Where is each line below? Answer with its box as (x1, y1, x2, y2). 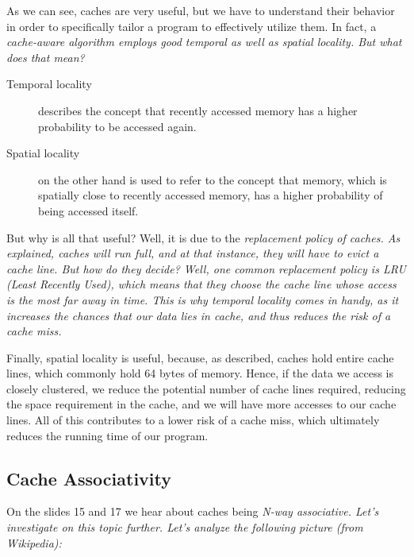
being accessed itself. (38, 202, 139, 219)
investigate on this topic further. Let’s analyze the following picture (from (6, 519, 363, 536)
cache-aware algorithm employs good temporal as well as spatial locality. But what (6, 33, 402, 50)
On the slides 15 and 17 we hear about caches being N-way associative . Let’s (6, 503, 379, 520)
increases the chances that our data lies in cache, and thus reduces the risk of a (6, 307, 391, 323)
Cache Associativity (6, 466, 172, 490)
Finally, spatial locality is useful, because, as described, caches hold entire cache (6, 349, 394, 366)
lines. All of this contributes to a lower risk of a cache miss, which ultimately (6, 412, 380, 428)
